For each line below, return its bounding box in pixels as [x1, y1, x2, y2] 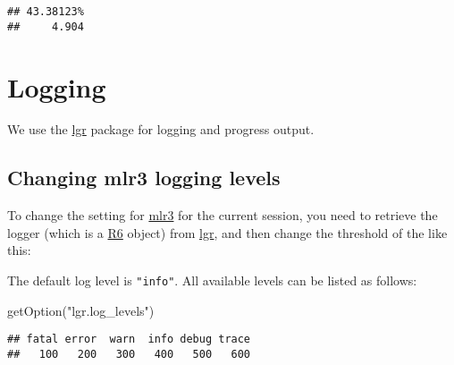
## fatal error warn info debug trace [7, 333, 251, 346]
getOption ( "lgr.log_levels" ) [7, 301, 155, 319]
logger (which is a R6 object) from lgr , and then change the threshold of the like [7, 223, 448, 242]
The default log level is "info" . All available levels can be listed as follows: [7, 271, 417, 290]
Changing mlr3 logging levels [7, 164, 281, 191]
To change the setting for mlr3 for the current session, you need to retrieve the [7, 206, 438, 225]
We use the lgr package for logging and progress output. [7, 120, 315, 139]
